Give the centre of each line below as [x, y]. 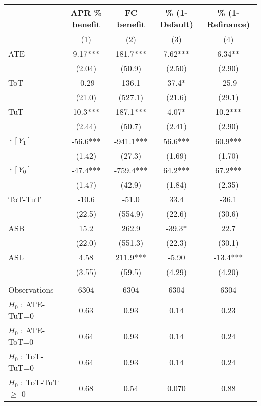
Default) [176, 24]
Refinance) [229, 24]
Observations [31, 289]
